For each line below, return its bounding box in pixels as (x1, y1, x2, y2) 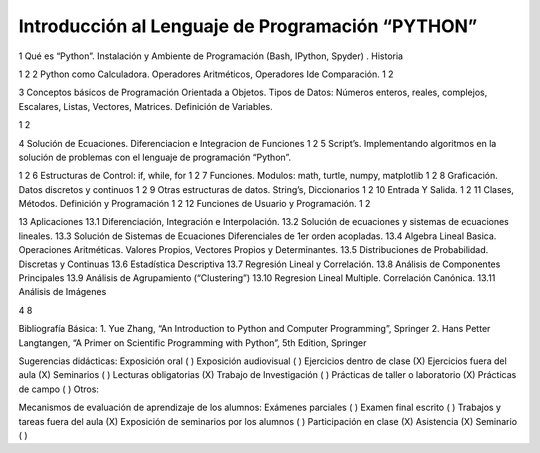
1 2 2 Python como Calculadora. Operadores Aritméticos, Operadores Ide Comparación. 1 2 (18, 68, 394, 80)
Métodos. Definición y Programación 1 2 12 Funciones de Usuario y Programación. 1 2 (18, 198, 371, 210)
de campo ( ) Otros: (18, 383, 100, 395)
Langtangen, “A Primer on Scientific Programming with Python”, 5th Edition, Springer (18, 336, 367, 349)
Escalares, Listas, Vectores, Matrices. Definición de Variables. (18, 100, 274, 112)
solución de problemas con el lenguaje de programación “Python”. (18, 151, 292, 163)
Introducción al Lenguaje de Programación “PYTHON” (18, 15, 478, 37)
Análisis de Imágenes (18, 286, 107, 298)
